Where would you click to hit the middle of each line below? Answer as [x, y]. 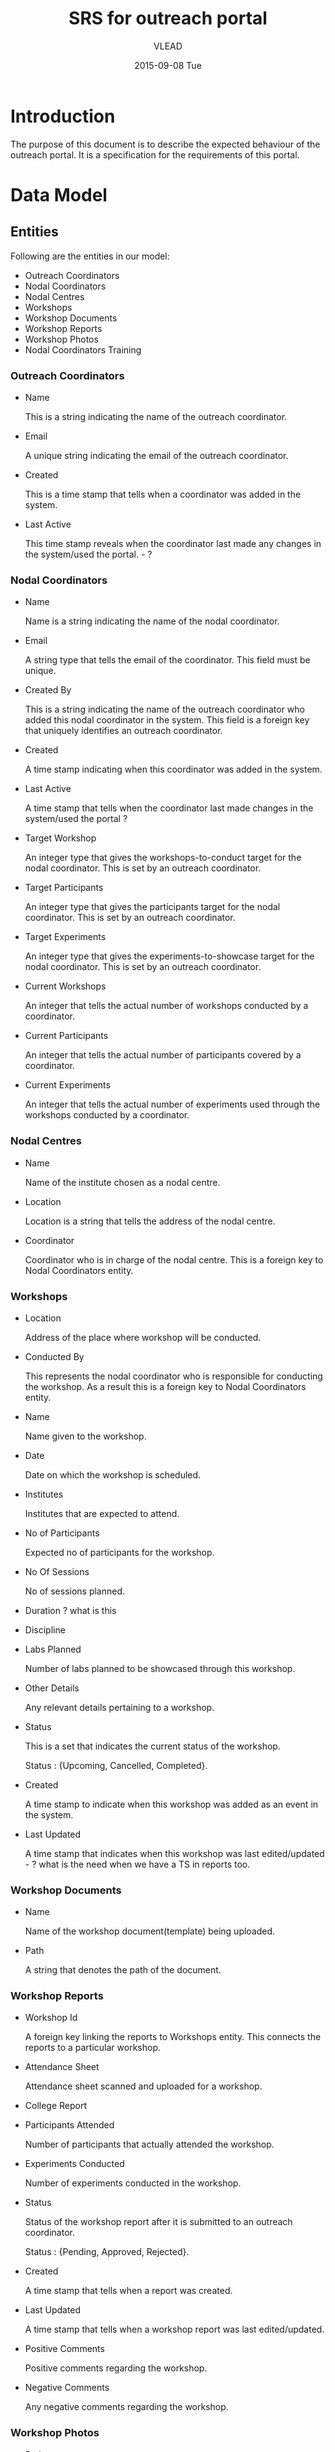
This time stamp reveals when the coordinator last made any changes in [173, 543]
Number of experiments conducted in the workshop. [133, 2183]
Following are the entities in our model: [90, 256]
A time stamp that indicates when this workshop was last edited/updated [174, 1853]
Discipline [45, 1629]
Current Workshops [65, 986]
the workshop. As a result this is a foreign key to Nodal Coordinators [165, 1386]
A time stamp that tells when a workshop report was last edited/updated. [174, 2329]
